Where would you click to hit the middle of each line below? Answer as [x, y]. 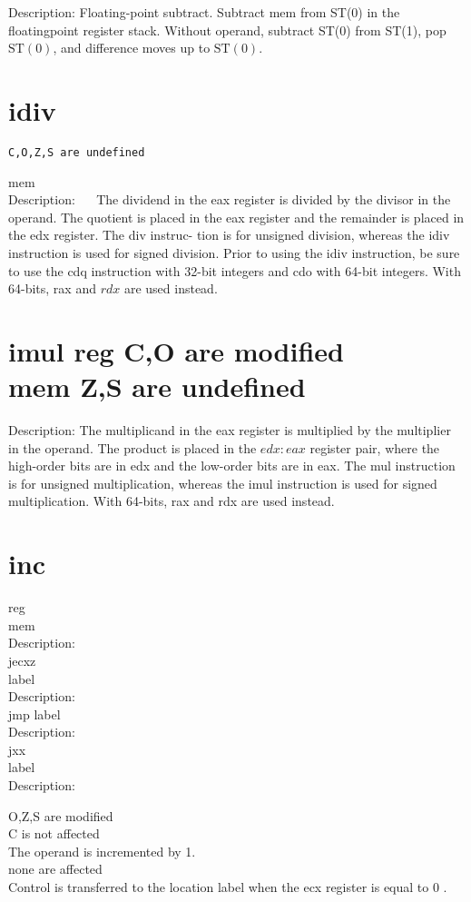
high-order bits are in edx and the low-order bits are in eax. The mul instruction [232, 466]
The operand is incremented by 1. [102, 851]
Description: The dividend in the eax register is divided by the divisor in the [230, 199]
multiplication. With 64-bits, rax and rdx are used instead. [172, 501]
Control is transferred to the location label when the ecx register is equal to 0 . [228, 887]
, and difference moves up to [132, 48]
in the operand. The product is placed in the [132, 447]
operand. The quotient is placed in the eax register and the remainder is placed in [236, 217]
